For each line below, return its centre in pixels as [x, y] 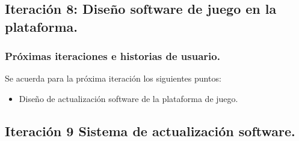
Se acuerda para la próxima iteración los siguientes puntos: [113, 78]
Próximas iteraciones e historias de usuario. [113, 56]
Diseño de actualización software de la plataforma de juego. [128, 98]
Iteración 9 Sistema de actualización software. [150, 130]
